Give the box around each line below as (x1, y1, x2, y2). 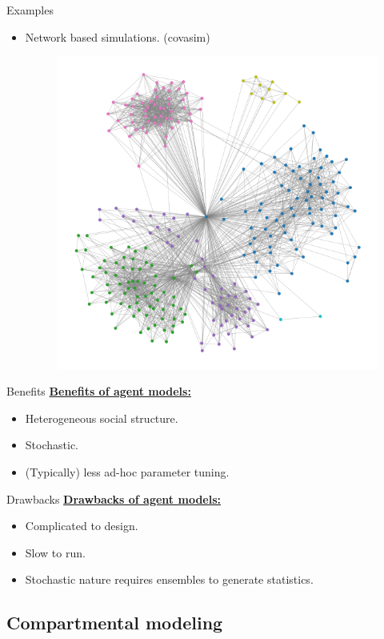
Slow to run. (25, 544, 86, 561)
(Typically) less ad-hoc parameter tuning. (25, 463, 230, 480)
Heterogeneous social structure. (25, 409, 178, 426)
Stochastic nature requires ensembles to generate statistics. (25, 571, 314, 588)
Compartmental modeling (6, 610, 223, 635)
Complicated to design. (25, 517, 138, 534)
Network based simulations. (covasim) (25, 28, 210, 45)
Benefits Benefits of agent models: (6, 383, 191, 400)
